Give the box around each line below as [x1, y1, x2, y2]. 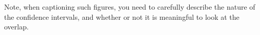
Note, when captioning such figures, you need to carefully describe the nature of [4, 2, 255, 12]
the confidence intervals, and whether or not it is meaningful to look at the [4, 11, 239, 22]
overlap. [4, 21, 29, 32]
